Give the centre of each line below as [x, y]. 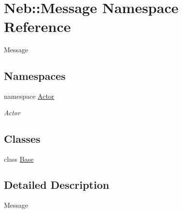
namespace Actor [29, 96]
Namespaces [35, 76]
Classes [22, 138]
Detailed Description [57, 185]
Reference [37, 26]
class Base [19, 159]
